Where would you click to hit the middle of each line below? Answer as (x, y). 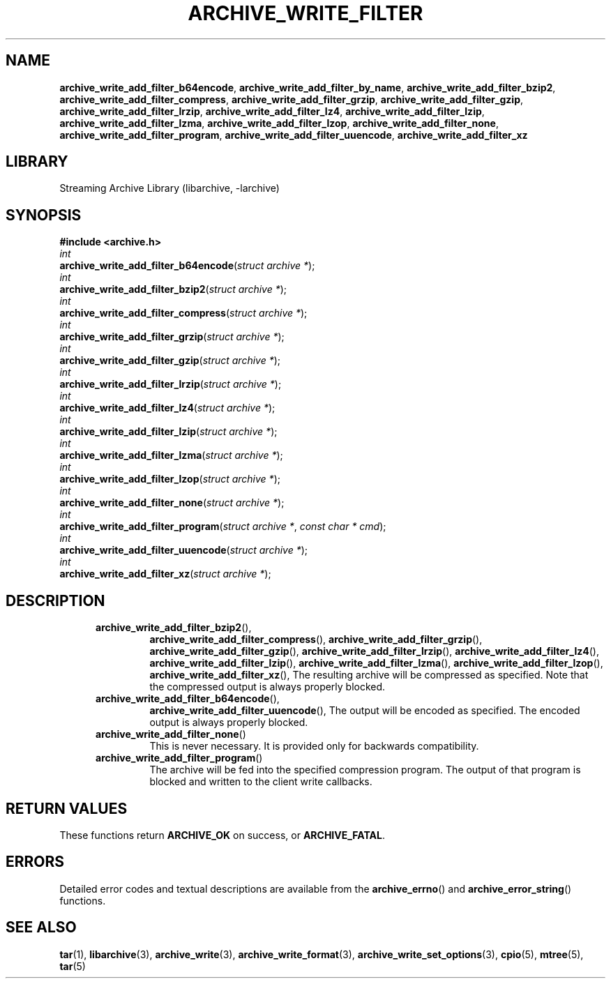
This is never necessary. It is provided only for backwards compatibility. (314, 746)
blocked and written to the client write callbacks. (261, 782)
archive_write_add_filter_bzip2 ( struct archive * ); (173, 289)
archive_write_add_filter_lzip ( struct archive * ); (168, 432)
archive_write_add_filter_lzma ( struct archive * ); (171, 455)
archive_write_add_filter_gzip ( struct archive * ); (170, 361)
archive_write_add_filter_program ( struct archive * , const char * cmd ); (223, 527)
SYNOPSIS (44, 215)
